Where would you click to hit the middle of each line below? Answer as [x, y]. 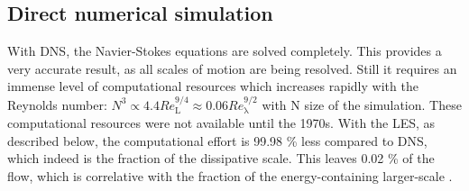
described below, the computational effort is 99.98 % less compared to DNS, [217, 140]
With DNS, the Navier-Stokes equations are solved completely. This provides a [225, 51]
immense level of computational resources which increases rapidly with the [213, 86]
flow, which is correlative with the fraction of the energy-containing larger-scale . [230, 176]
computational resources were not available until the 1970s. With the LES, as [221, 123]
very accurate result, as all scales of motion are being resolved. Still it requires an [232, 68]
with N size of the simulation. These [362, 104]
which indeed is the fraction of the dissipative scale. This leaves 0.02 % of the [221, 158]
